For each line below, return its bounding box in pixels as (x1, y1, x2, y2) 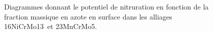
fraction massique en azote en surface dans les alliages (4, 11, 172, 21)
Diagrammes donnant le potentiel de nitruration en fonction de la (4, 1, 209, 11)
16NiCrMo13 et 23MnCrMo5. (4, 21, 97, 31)
